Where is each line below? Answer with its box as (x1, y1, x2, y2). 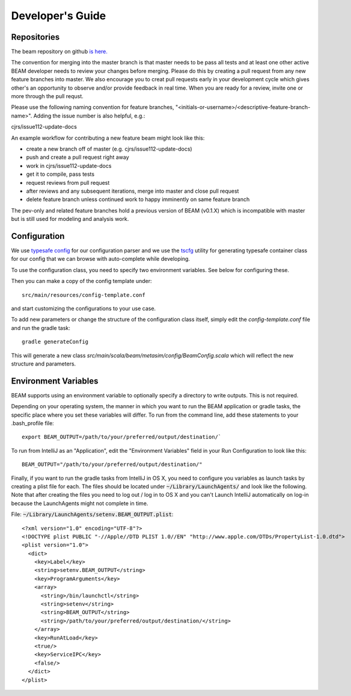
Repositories (11, 32, 60, 42)
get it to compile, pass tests (26, 170, 95, 178)
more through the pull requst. (11, 93, 84, 100)
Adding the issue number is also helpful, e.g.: (33, 112, 145, 119)
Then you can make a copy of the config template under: (11, 278, 153, 285)
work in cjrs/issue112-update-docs (26, 162, 112, 169)
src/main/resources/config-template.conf (22, 291, 145, 298)
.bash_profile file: (11, 419, 54, 427)
